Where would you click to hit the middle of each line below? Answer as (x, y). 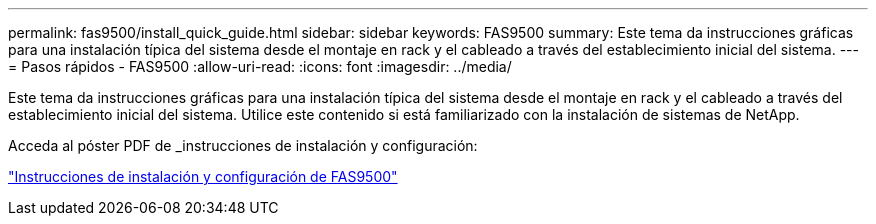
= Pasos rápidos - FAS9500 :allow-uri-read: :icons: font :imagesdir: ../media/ (260, 66)
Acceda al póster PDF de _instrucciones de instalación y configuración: (243, 145)
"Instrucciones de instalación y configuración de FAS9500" (203, 176)
